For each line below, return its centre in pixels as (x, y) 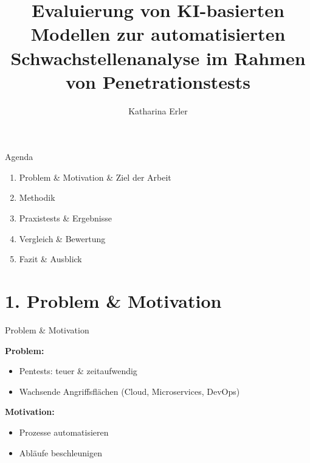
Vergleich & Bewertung (62, 238)
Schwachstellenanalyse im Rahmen (158, 57)
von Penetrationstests (158, 81)
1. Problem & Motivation (113, 301)
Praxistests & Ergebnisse (65, 218)
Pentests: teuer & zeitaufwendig (78, 371)
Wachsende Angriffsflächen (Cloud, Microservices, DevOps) (129, 391)
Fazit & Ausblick (50, 259)
